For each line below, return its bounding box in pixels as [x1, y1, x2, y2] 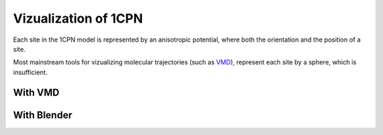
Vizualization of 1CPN [13, 11, 143, 26]
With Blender [13, 109, 72, 121]
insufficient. [13, 68, 48, 76]
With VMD [13, 86, 60, 98]
